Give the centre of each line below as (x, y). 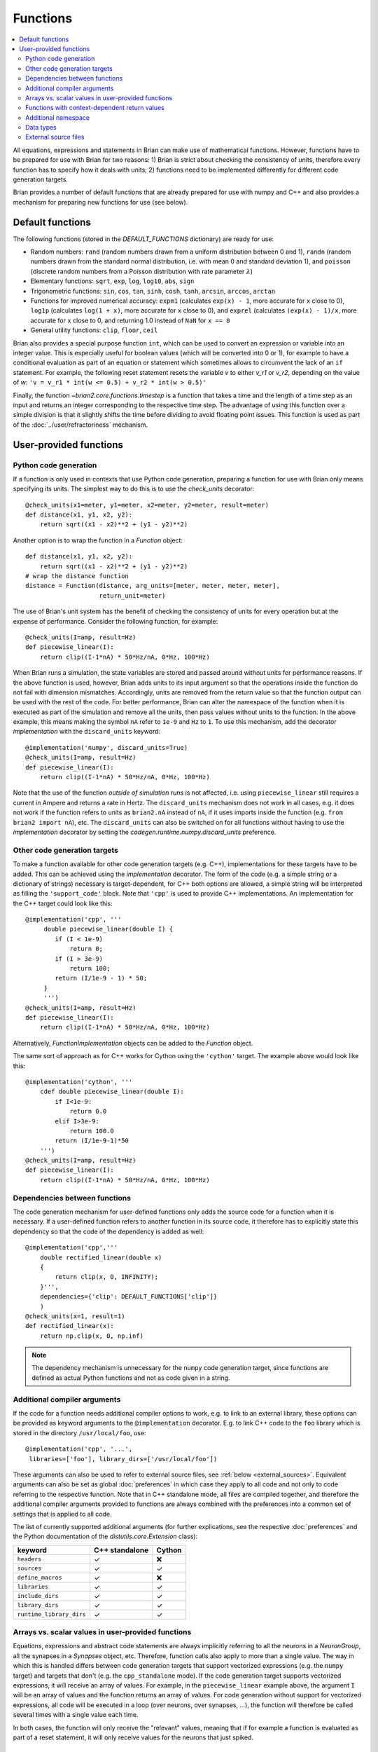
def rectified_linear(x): (70, 1326)
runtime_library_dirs (52, 1614)
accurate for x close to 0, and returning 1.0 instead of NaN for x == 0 (130, 320)
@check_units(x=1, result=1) (75, 1316)
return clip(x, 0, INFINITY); (107, 1277)
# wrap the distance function (77, 576)
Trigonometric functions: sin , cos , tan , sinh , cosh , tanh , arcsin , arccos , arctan (153, 291)
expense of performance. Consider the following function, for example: (115, 621)
